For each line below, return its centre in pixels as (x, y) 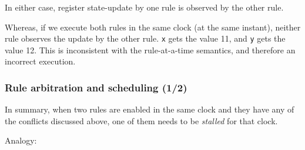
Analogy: (21, 140)
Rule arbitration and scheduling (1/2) (96, 87)
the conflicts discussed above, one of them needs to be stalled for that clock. (141, 120)
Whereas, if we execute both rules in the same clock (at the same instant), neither (153, 27)
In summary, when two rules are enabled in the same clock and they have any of (150, 109)
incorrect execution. (40, 61)
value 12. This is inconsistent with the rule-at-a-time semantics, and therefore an (150, 50)
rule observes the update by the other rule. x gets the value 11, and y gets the (145, 38)
